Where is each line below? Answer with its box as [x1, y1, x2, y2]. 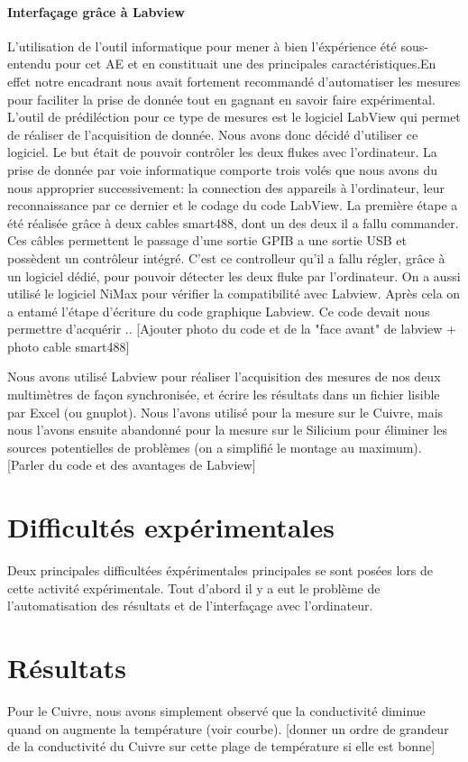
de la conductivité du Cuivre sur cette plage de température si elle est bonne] [7, 737, 436, 756]
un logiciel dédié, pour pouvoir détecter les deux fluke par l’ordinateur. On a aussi [7, 266, 461, 285]
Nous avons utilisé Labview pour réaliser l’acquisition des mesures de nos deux [7, 367, 441, 386]
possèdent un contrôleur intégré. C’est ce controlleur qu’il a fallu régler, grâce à [7, 248, 445, 267]
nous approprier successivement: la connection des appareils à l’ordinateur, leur [7, 178, 445, 197]
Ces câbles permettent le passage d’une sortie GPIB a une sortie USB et [7, 231, 407, 250]
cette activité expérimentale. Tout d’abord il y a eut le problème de [7, 578, 381, 597]
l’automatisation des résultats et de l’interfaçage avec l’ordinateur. [7, 596, 373, 615]
